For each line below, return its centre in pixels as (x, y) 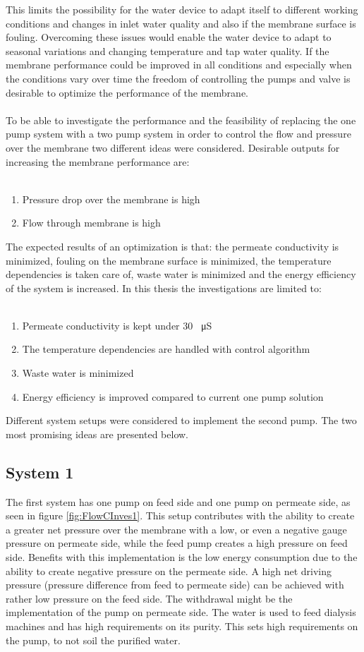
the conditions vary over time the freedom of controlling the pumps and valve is (178, 78)
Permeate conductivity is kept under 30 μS (117, 325)
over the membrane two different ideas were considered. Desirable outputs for (173, 147)
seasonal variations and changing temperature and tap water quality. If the (168, 50)
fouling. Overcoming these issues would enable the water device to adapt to (169, 37)
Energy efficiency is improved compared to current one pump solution (173, 396)
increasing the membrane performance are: (98, 161)
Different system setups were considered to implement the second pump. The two (181, 420)
